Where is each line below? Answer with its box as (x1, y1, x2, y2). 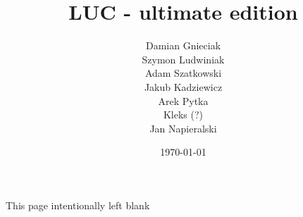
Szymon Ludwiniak (142, 51, 225, 66)
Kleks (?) (163, 107, 204, 122)
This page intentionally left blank (6, 197, 150, 212)
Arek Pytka (158, 93, 209, 108)
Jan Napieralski (149, 120, 217, 135)
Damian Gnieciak (145, 38, 221, 53)
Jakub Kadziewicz (144, 79, 223, 94)
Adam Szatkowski (144, 66, 222, 80)
